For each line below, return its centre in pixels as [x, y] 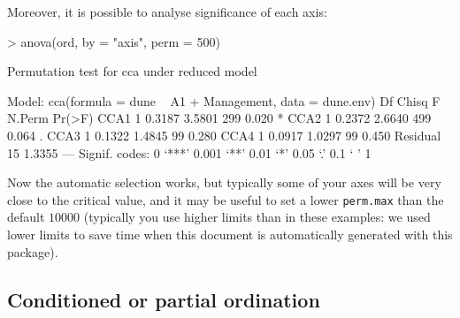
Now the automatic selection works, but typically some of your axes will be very [224, 182]
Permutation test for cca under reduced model [132, 71]
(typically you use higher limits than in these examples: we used [257, 217]
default [26, 217]
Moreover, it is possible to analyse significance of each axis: [167, 11]
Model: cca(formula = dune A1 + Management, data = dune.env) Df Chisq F [224, 100]
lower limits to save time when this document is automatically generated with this [230, 234]
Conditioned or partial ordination [164, 299]
